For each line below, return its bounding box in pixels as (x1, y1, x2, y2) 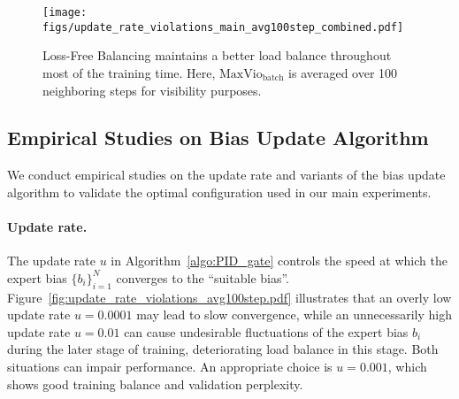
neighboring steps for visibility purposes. (42, 81, 262, 99)
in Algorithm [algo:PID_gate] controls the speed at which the (111, 251, 448, 270)
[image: (42, 6, 88, 19)
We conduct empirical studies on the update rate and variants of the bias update (7, 165, 446, 184)
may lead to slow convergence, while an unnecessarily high (136, 305, 453, 324)
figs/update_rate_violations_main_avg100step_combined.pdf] (42, 20, 404, 34)
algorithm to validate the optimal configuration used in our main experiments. (7, 182, 432, 201)
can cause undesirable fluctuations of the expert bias (124, 322, 409, 341)
